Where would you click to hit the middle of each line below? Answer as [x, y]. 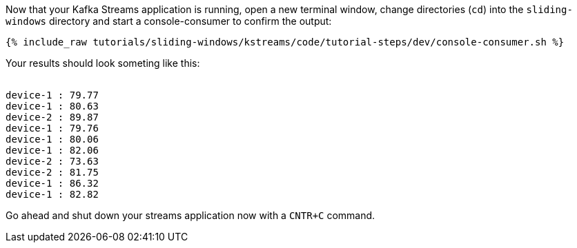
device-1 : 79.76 [52, 128]
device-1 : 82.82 [52, 194]
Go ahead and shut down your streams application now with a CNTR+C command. [190, 215]
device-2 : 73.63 [52, 161]
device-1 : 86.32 [52, 183]
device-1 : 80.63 [52, 106]
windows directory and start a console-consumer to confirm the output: [169, 21]
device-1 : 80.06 [52, 139]
